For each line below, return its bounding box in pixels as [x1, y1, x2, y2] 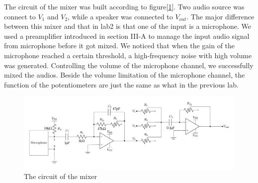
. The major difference [186, 11, 255, 21]
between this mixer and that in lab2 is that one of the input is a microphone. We [4, 21, 251, 31]
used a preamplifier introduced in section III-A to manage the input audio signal [4, 30, 250, 41]
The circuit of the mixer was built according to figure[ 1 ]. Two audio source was [4, 1, 245, 11]
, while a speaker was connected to [68, 11, 173, 21]
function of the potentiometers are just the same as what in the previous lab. [4, 79, 239, 90]
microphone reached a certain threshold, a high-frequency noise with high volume [4, 50, 252, 60]
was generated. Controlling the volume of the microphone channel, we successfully [4, 60, 254, 70]
